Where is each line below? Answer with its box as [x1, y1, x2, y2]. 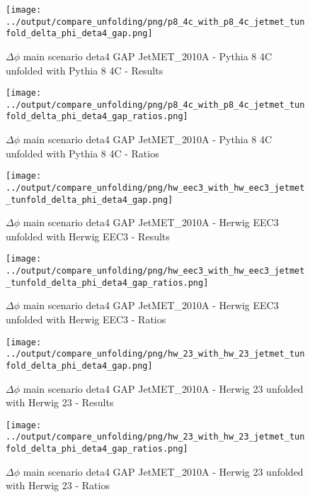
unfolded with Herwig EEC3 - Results [6, 228, 170, 243]
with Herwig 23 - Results [6, 395, 114, 410]
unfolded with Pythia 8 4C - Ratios [6, 145, 159, 160]
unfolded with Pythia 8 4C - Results [6, 62, 163, 77]
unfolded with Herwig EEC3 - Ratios [6, 312, 166, 327]
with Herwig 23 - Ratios [6, 478, 110, 493]
